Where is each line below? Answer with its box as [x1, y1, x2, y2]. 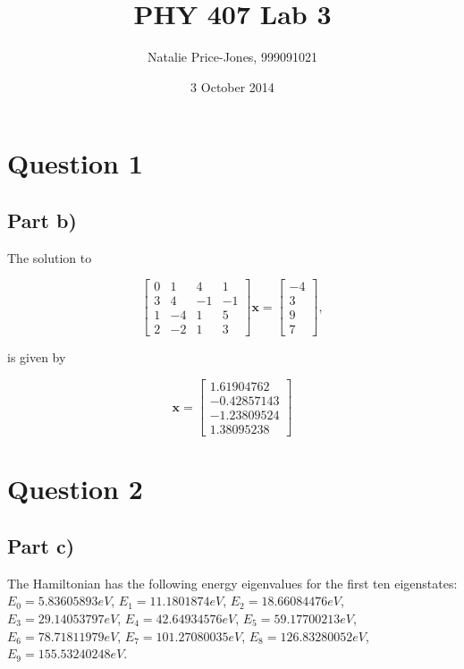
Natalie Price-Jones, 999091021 [148, 47, 317, 66]
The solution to [7, 248, 92, 267]
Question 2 [7, 470, 143, 507]
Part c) [7, 531, 75, 559]
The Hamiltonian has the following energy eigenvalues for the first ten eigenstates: [7, 573, 458, 592]
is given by [7, 348, 66, 367]
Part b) [7, 206, 77, 233]
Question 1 [7, 145, 143, 182]
